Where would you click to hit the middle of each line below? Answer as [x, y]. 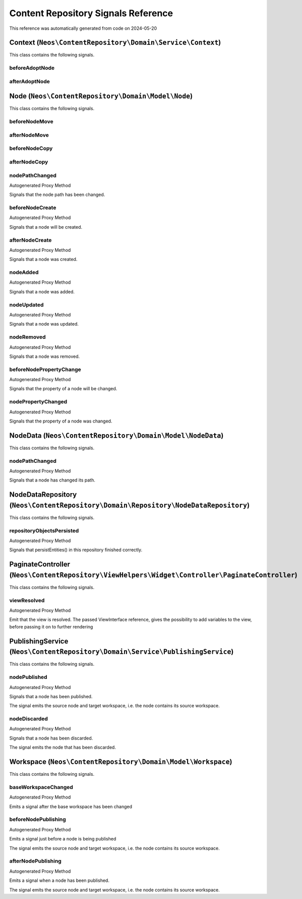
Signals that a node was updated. [44, 324]
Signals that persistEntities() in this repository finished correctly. [76, 550]
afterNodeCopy [29, 162]
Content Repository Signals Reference [91, 13]
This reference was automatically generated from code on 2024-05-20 [83, 28]
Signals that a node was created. [43, 259]
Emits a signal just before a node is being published [63, 839]
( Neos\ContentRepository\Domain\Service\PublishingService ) [122, 652]
